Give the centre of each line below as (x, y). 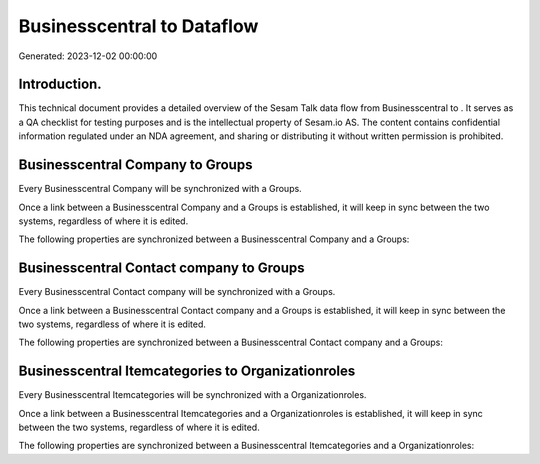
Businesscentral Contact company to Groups (161, 268)
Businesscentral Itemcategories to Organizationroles (187, 371)
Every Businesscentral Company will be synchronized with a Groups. (160, 189)
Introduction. (60, 84)
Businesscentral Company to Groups (135, 165)
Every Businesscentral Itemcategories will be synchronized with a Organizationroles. (192, 395)
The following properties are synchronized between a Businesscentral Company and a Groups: (214, 239)
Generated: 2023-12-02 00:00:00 (88, 56)
